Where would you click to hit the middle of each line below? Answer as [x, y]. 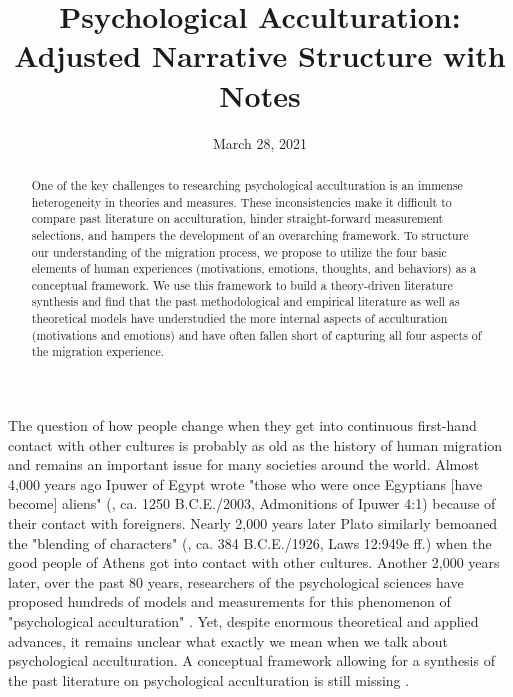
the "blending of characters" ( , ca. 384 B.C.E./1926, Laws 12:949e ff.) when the [250, 542]
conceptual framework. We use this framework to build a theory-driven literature [242, 284]
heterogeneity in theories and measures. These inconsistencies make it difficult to [241, 201]
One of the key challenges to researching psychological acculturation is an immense [247, 184]
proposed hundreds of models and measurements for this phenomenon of [229, 601]
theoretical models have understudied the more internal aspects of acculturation [239, 318]
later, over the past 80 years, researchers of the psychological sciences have [236, 581]
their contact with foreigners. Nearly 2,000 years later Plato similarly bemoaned [253, 523]
